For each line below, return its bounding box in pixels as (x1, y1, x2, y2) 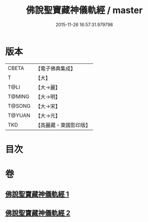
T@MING (8, 93, 30, 100)
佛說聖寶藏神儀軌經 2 (5, 208, 71, 217)
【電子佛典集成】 (35, 65, 76, 72)
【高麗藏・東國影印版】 (35, 121, 91, 128)
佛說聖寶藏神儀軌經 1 (5, 190, 69, 199)
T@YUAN (8, 112, 31, 119)
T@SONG (8, 102, 31, 109)
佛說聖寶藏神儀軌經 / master (26, 5, 143, 16)
